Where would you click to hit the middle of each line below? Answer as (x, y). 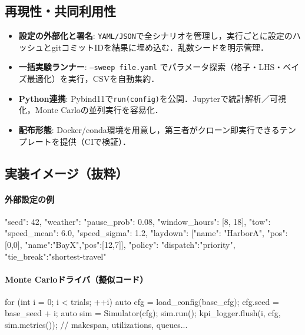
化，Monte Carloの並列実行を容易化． (91, 110)
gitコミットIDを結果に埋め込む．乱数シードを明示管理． (160, 47)
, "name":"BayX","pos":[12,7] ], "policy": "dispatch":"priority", (127, 244)
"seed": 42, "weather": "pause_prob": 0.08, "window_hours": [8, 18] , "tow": (138, 221)
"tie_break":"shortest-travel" (56, 256)
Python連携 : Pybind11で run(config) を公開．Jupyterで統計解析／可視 (152, 98)
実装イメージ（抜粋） (67, 173)
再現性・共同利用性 (60, 11)
